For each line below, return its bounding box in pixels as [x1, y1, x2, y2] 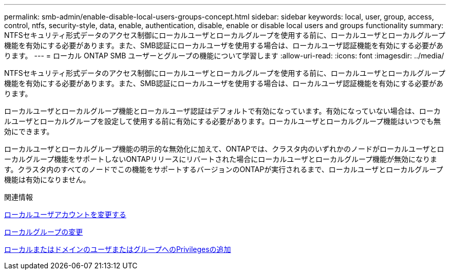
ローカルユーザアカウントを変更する [4, 210, 126, 219]
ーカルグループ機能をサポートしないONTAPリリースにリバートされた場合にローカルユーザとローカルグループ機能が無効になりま [4, 155, 438, 163]
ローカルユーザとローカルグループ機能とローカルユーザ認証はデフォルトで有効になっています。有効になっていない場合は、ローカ [4, 107, 441, 115]
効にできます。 [4, 127, 54, 136]
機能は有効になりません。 [4, 175, 90, 184]
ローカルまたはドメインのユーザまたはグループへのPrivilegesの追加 [4, 245, 231, 254]
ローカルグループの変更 [4, 227, 83, 236]
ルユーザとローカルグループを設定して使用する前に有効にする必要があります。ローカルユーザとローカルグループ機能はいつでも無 [4, 117, 441, 125]
